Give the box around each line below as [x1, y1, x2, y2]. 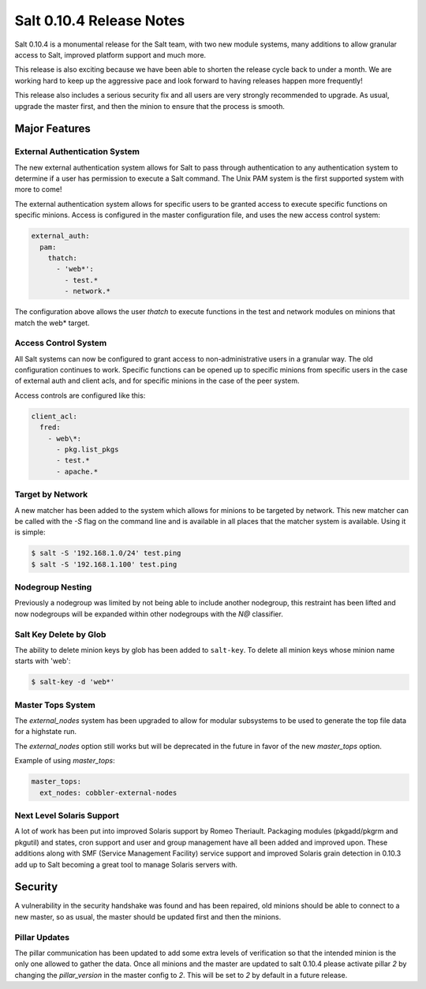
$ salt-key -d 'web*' [31, 677, 115, 687]
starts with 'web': [14, 656, 71, 666]
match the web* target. [14, 318, 90, 328]
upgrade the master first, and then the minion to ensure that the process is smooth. [14, 101, 286, 111]
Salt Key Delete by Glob [14, 628, 106, 639]
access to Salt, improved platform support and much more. [14, 50, 207, 59]
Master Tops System [14, 699, 96, 710]
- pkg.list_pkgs [56, 445, 119, 454]
